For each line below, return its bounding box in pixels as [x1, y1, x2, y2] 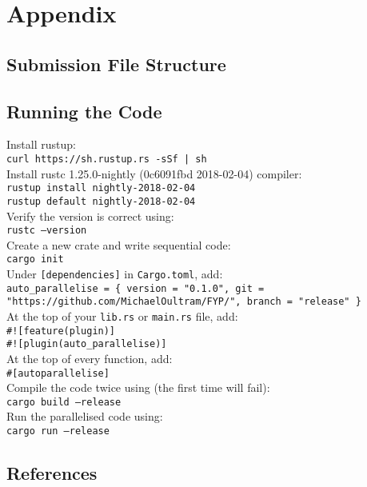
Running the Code [6, 98, 162, 123]
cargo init [6, 253, 64, 265]
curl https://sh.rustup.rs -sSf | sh [6, 153, 207, 165]
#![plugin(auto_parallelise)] [6, 338, 167, 350]
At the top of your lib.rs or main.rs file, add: [6, 307, 238, 324]
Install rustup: [6, 136, 76, 153]
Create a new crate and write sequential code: [6, 236, 231, 253]
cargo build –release [6, 396, 122, 408]
